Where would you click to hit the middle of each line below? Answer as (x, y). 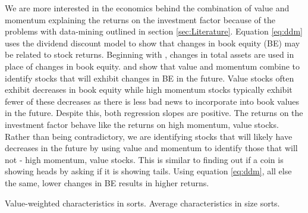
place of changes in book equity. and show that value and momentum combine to (152, 66)
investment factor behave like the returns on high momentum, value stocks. (142, 124)
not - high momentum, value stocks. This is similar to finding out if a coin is (144, 159)
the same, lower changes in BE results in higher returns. (107, 182)
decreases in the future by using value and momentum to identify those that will (151, 148)
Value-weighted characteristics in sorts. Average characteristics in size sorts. (142, 203)
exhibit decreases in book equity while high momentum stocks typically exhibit (149, 90)
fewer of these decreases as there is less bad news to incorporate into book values (152, 101)
